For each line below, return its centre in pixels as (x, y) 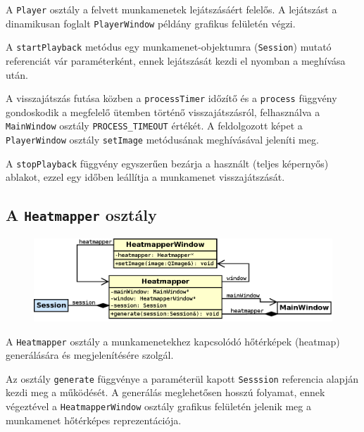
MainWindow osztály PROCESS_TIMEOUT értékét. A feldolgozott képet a (154, 126)
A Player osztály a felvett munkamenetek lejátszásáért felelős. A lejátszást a (171, 9)
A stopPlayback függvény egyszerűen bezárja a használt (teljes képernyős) (167, 163)
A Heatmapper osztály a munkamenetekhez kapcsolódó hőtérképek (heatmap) (173, 341)
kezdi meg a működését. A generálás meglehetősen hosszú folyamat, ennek (165, 392)
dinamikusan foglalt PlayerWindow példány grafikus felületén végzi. (151, 23)
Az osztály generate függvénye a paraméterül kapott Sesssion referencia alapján (182, 378)
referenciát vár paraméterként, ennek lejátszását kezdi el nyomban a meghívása (176, 60)
